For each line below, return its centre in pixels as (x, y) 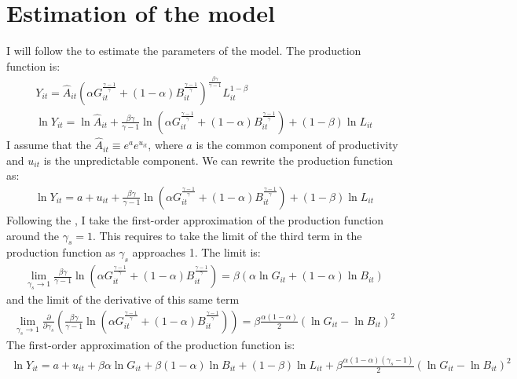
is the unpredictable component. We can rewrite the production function (218, 160)
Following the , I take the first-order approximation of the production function (195, 219)
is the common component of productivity (297, 145)
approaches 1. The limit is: (196, 252)
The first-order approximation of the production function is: (151, 345)
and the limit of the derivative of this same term (123, 299)
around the (33, 235)
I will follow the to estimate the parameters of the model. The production (184, 51)
